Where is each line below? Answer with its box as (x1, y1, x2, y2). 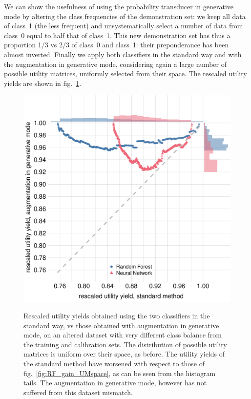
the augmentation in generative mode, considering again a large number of (4, 59, 227, 69)
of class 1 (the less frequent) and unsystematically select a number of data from (4, 21, 243, 31)
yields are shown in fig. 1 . (4, 78, 82, 88)
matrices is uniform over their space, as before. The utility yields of (23, 349, 225, 359)
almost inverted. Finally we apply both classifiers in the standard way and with (4, 49, 242, 59)
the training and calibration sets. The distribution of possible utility (23, 339, 227, 349)
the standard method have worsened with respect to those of (23, 358, 205, 368)
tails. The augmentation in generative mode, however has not (23, 378, 207, 388)
